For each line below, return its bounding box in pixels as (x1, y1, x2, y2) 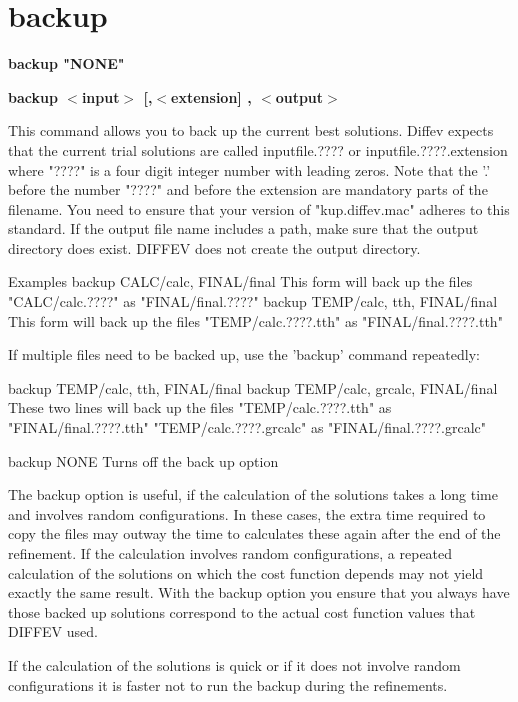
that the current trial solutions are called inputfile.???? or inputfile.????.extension (8, 139, 508, 160)
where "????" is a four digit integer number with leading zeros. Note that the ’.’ (8, 159, 491, 180)
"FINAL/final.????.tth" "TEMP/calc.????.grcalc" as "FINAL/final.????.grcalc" (8, 417, 487, 438)
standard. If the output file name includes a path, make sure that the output (8, 218, 479, 239)
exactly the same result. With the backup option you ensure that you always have (8, 582, 510, 603)
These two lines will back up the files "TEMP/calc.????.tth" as (8, 397, 392, 418)
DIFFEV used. (8, 621, 98, 642)
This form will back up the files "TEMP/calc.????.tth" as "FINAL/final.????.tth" (8, 310, 503, 331)
